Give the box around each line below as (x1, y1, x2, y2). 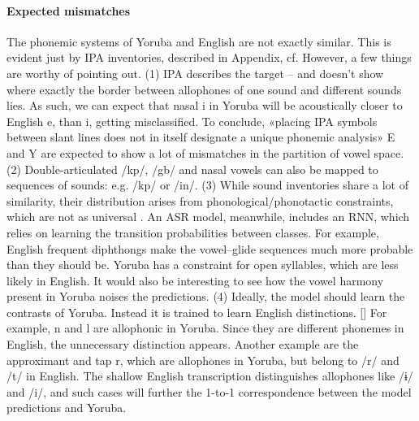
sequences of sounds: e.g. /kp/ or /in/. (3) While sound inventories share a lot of (6, 176, 408, 193)
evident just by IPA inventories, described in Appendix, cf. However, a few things (6, 49, 412, 66)
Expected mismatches (6, 2, 131, 19)
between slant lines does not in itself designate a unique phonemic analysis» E (6, 128, 395, 145)
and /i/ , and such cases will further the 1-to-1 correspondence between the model (6, 383, 412, 400)
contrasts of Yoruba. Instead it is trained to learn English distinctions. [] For (6, 303, 387, 320)
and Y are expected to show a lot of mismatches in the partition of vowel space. (6, 144, 404, 161)
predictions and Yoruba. (6, 399, 127, 416)
